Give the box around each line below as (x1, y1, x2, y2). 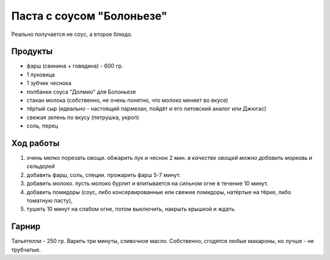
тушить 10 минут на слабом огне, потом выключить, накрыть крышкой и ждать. (26, 205, 237, 213)
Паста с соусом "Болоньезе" (11, 9, 167, 23)
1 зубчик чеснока (26, 79, 71, 87)
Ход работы (11, 138, 60, 148)
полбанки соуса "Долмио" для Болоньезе (26, 88, 136, 95)
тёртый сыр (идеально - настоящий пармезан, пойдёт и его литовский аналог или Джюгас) (26, 105, 267, 112)
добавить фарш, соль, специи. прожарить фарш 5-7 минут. (26, 171, 182, 178)
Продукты (11, 46, 53, 57)
